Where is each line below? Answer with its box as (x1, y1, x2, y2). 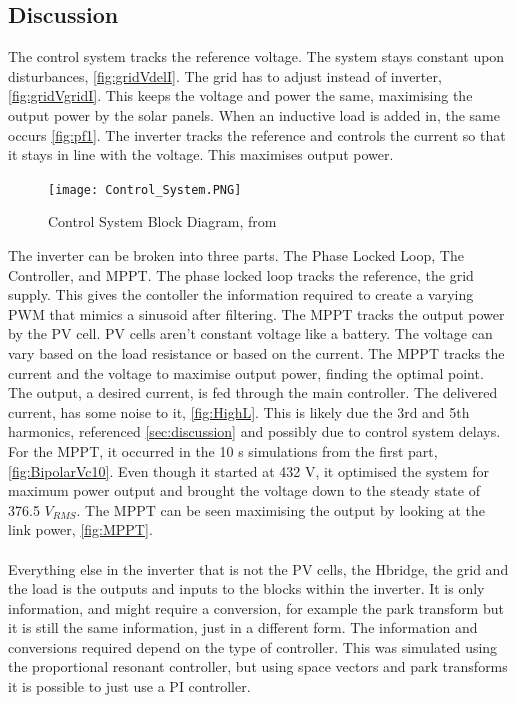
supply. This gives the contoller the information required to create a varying (8, 284, 474, 305)
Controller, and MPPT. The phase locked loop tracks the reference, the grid (8, 264, 474, 285)
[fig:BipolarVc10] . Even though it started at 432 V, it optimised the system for (8, 460, 490, 481)
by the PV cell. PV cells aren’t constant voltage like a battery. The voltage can (8, 323, 493, 344)
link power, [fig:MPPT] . (8, 519, 153, 540)
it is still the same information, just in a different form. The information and (8, 617, 478, 638)
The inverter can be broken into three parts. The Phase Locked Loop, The (8, 245, 464, 266)
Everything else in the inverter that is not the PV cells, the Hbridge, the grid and (8, 558, 509, 579)
